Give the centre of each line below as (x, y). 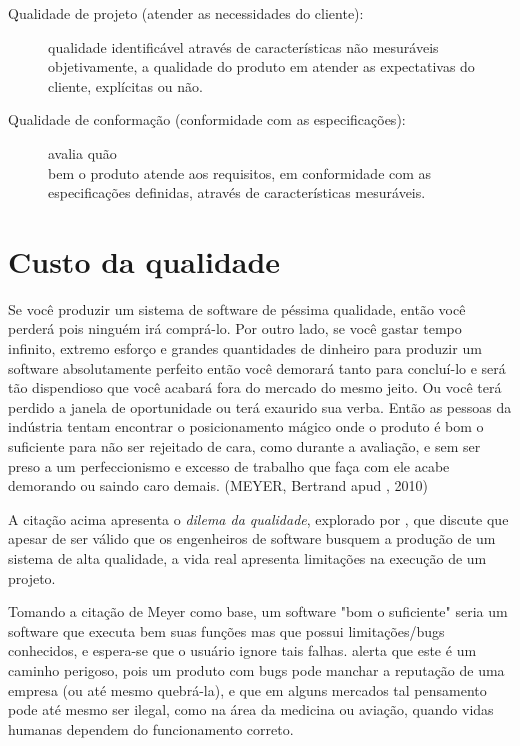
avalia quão (82, 152)
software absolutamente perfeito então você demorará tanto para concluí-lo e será (257, 367)
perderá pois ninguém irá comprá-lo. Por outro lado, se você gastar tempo (235, 328)
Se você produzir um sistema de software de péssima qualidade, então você (237, 308)
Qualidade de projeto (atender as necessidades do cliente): (186, 13)
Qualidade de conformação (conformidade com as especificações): (207, 119)
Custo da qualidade (144, 260)
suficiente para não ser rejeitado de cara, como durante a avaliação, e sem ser (244, 446)
